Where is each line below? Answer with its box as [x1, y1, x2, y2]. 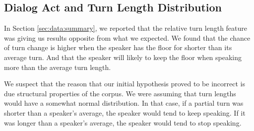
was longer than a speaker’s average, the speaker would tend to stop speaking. [4, 117, 242, 128]
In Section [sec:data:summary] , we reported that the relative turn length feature [4, 23, 248, 33]
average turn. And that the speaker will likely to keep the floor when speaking [4, 52, 242, 62]
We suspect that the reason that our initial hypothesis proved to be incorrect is [4, 78, 245, 89]
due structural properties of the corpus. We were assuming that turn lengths [4, 88, 236, 98]
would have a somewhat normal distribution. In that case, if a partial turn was [4, 98, 244, 108]
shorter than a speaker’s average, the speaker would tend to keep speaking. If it [4, 107, 246, 118]
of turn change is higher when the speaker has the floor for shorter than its [4, 42, 232, 53]
